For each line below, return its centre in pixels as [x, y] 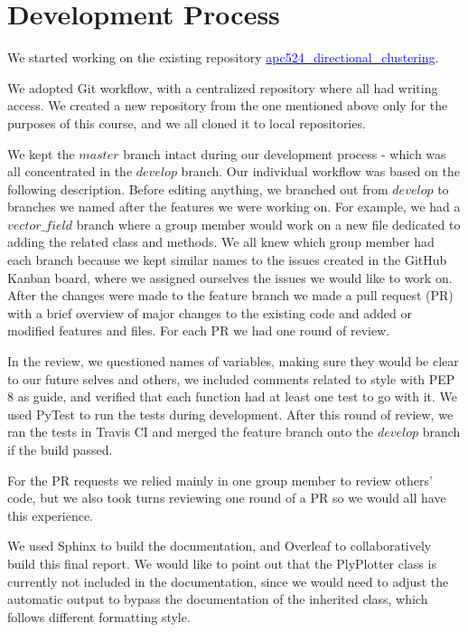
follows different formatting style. [99, 616]
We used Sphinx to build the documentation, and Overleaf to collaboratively [220, 546]
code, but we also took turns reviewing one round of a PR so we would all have [227, 498]
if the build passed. [60, 449]
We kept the [41, 153]
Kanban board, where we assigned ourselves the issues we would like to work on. [230, 277]
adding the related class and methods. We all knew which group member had [221, 242]
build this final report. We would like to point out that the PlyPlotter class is [222, 563]
